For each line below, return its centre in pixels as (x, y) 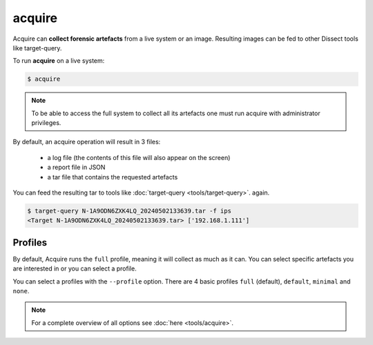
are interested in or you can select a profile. (75, 268)
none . (21, 291)
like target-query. (37, 48)
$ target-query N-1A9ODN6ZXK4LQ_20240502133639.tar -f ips (129, 211)
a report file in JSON (76, 167)
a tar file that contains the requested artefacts (113, 177)
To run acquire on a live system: (59, 61)
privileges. (46, 123)
